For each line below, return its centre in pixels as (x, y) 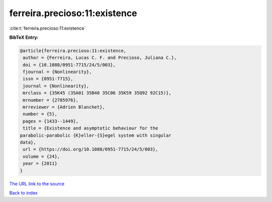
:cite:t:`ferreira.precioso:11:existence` (47, 28)
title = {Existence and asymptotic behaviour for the (90, 128)
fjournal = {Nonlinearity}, (57, 72)
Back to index (23, 193)
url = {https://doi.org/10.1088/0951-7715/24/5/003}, (90, 149)
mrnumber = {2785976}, (51, 100)
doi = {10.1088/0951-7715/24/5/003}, (69, 65)
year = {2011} (40, 163)
